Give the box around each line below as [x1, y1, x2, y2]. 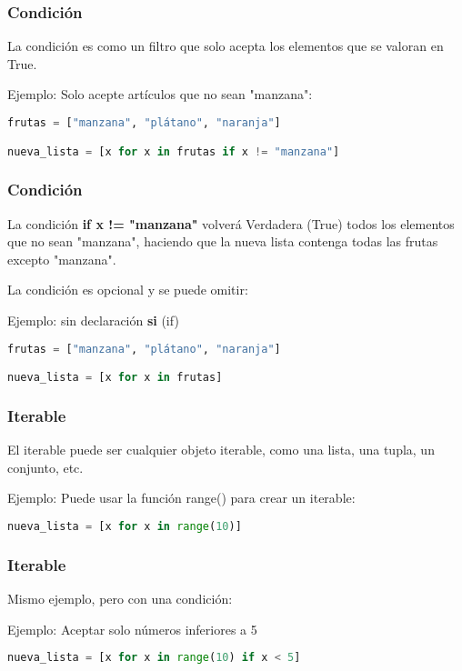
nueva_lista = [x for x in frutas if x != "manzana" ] [7, 145, 340, 158]
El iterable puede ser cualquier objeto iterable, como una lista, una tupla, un [7, 440, 435, 459]
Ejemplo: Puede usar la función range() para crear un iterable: [7, 488, 356, 507]
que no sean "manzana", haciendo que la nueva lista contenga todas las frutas [7, 232, 438, 251]
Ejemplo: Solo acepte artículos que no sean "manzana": [7, 85, 313, 104]
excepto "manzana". [7, 249, 116, 268]
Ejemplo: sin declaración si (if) [7, 311, 179, 329]
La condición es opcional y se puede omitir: [7, 280, 248, 299]
